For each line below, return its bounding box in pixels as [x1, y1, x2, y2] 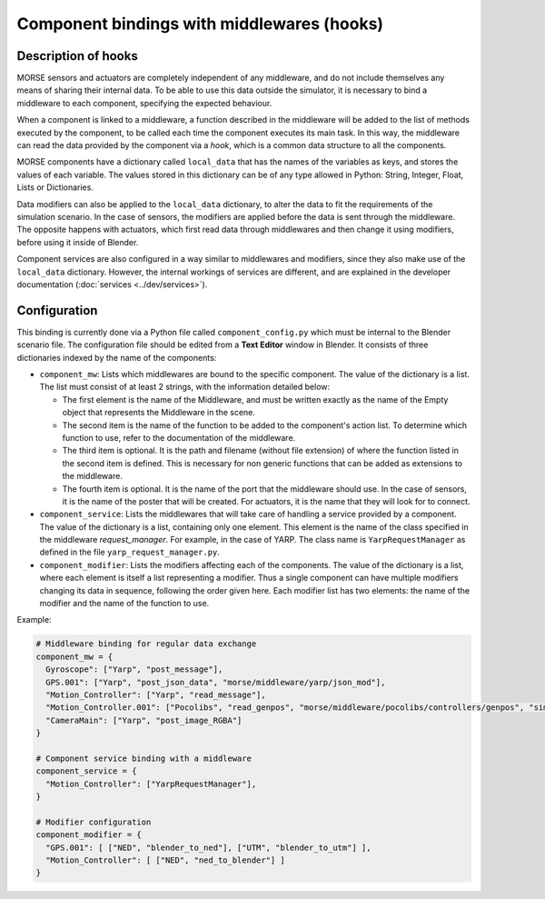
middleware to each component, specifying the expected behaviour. [16, 97, 272, 108]
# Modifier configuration [35, 816, 152, 827]
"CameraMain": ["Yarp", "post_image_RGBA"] [45, 714, 243, 725]
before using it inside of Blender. [16, 236, 139, 247]
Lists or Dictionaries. [16, 182, 94, 193]
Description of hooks [16, 48, 138, 64]
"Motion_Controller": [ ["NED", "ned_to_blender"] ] [45, 855, 285, 865]
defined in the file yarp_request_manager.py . [39, 546, 220, 558]
